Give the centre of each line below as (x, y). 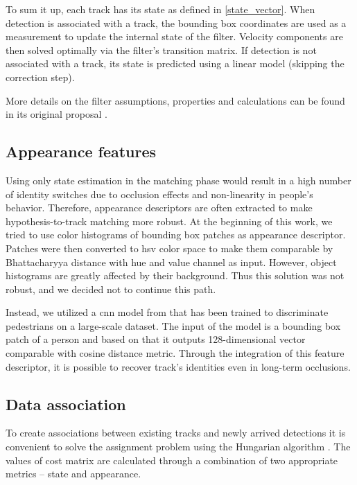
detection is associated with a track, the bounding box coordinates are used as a (176, 23)
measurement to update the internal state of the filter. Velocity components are (174, 36)
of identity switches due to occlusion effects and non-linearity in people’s (159, 194)
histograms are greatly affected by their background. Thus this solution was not (175, 275)
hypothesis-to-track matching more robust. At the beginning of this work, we (169, 221)
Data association (66, 404)
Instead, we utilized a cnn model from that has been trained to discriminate (167, 312)
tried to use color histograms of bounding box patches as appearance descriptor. (176, 235)
